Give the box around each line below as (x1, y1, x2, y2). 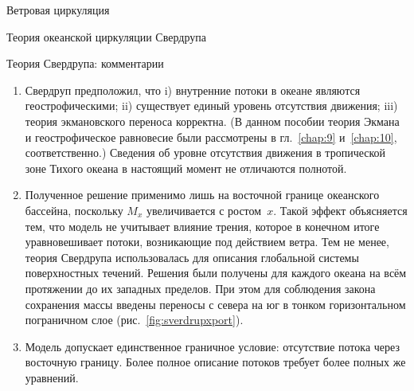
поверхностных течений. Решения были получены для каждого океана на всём (25, 264, 407, 281)
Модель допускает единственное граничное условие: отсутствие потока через (25, 338, 400, 354)
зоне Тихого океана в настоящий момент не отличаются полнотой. (25, 159, 347, 176)
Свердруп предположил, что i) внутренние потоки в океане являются (25, 81, 361, 98)
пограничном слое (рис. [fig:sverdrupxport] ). (25, 311, 244, 328)
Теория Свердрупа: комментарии (6, 55, 164, 72)
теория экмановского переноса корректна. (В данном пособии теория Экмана (25, 112, 400, 129)
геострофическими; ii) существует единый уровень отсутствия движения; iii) (25, 97, 398, 114)
